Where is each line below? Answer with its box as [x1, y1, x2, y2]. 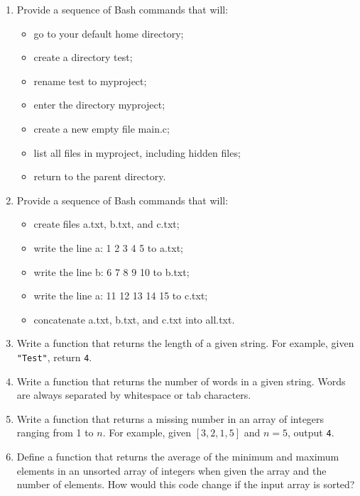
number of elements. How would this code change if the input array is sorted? [16, 477, 355, 492]
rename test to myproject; [33, 73, 147, 88]
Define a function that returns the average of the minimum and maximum [16, 449, 339, 463]
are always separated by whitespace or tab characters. [16, 387, 251, 402]
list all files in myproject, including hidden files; [33, 145, 241, 160]
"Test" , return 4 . [16, 349, 92, 364]
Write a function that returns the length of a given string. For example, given [16, 336, 354, 351]
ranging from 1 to [16, 425, 94, 440]
